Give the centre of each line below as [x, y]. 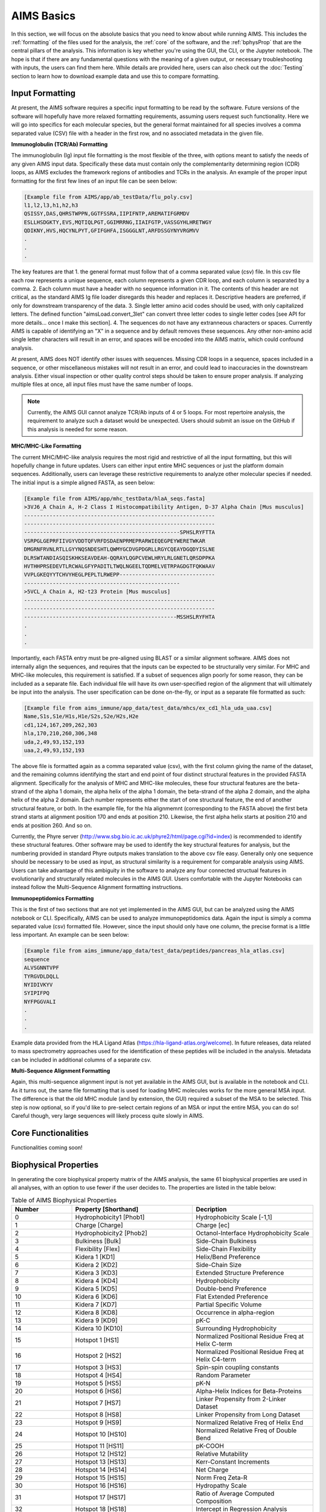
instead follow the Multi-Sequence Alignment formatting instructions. [97, 887]
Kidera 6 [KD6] [96, 1296]
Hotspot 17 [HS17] [101, 1497]
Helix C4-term [216, 1359]
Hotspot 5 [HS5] [98, 1383]
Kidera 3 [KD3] [96, 1272]
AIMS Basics [43, 16]
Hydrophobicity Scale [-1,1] [234, 1217]
